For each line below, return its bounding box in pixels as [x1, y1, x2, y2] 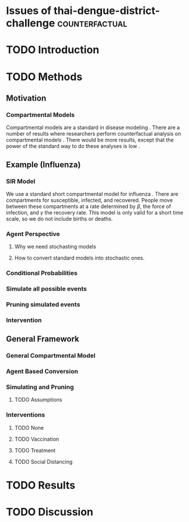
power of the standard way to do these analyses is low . [6, 143, 140, 150]
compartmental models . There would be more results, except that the [6, 136, 174, 144]
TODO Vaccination [14, 435, 60, 443]
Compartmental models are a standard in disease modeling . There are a [6, 124, 180, 131]
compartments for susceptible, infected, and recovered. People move [6, 196, 173, 203]
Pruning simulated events [6, 300, 80, 308]
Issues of [6, 4, 51, 18]
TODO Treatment [14, 447, 56, 454]
